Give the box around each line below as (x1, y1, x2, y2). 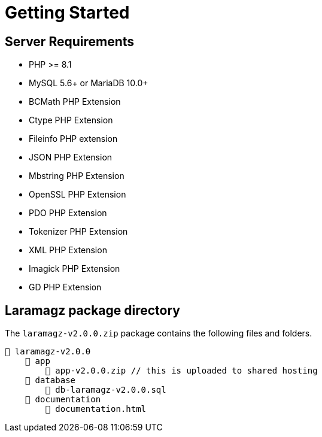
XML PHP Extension (29, 245, 107, 256)
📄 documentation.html (45, 404, 147, 414)
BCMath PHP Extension (29, 96, 121, 107)
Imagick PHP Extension (29, 263, 120, 274)
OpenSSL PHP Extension (29, 189, 126, 200)
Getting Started (5, 2, 130, 23)
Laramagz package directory (5, 302, 180, 318)
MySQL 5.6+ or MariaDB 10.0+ (29, 78, 148, 89)
